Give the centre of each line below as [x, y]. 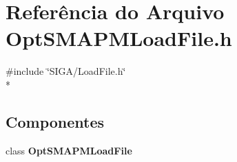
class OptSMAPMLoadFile [69, 150]
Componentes [55, 121]
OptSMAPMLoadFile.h [119, 38]
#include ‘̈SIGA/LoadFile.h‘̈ [66, 71]
